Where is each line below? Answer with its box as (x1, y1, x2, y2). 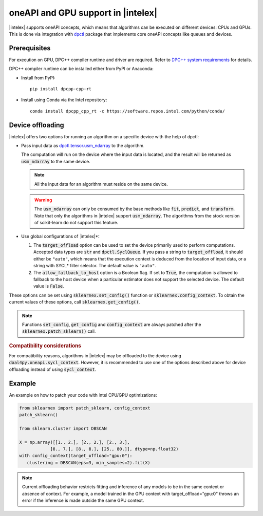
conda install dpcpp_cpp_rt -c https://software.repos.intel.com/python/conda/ (30, 108, 225, 114)
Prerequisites (9, 44, 51, 52)
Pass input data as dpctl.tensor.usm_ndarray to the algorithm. (21, 143, 145, 149)
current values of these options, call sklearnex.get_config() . (9, 299, 140, 305)
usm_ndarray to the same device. (21, 158, 90, 164)
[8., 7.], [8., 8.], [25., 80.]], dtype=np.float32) (50, 446, 179, 451)
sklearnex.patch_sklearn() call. (22, 328, 96, 334)
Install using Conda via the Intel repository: (21, 97, 107, 103)
